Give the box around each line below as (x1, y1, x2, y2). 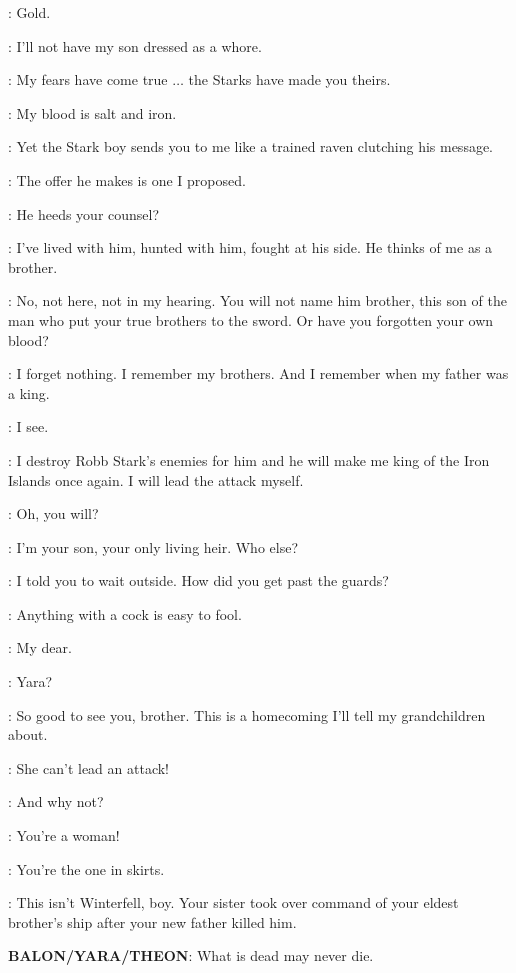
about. (8, 724, 48, 745)
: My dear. (8, 637, 72, 658)
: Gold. (8, 2, 51, 22)
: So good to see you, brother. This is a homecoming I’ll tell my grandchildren (8, 704, 486, 725)
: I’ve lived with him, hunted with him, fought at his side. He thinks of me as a (8, 237, 493, 258)
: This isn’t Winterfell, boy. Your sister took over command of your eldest (8, 892, 459, 913)
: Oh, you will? (8, 503, 99, 524)
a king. (8, 382, 50, 403)
